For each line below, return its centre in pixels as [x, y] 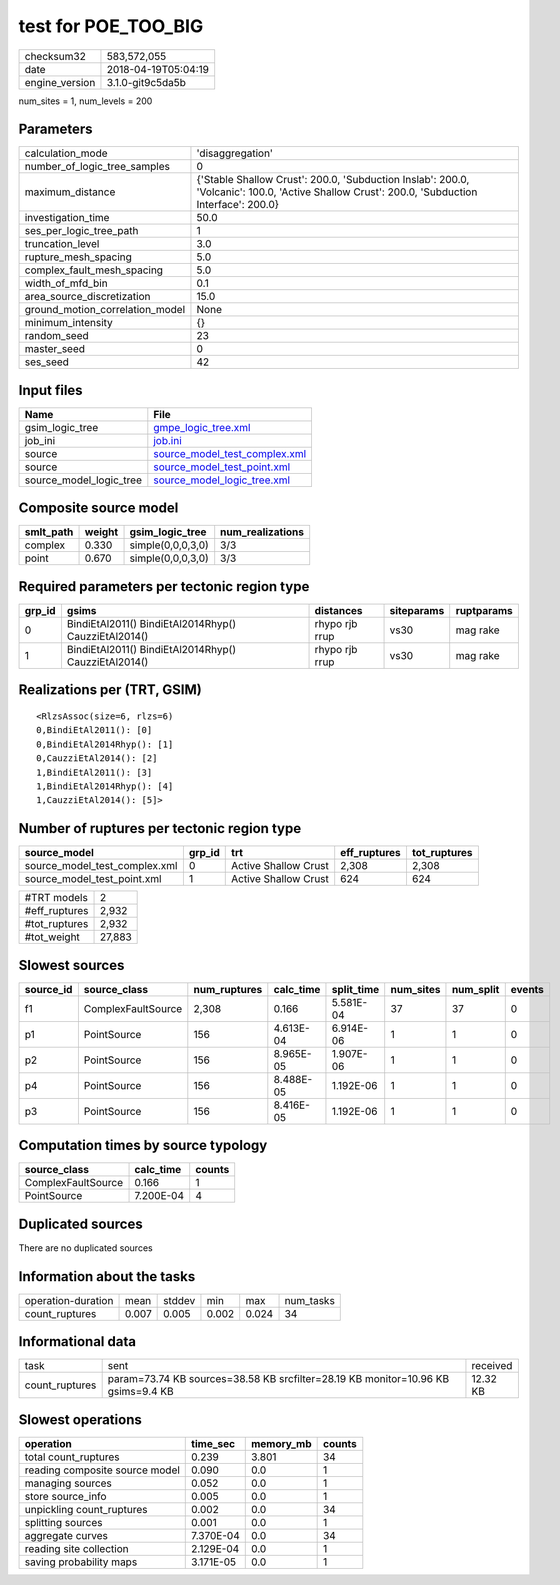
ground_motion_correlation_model [105, 310]
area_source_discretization [87, 297]
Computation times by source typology [143, 1145]
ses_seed [47, 362]
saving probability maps [81, 1562]
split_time [355, 989]
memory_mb [281, 1443]
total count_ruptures [72, 1457]
